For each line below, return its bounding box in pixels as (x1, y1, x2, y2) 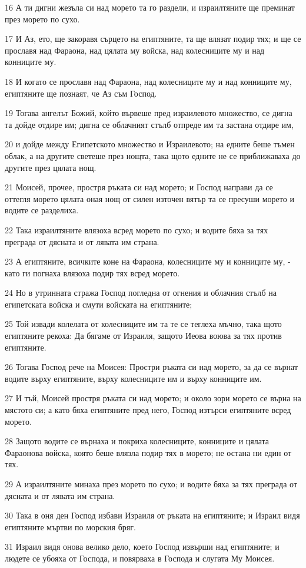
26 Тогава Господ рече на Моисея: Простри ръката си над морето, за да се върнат (5, 361, 298, 373)
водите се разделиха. (5, 204, 79, 216)
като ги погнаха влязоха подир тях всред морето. (5, 266, 180, 279)
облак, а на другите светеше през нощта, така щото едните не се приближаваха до (5, 149, 301, 161)
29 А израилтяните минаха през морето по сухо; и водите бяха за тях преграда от (5, 478, 298, 490)
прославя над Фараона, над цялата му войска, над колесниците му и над (5, 44, 265, 56)
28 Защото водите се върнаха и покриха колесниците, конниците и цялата (5, 435, 270, 447)
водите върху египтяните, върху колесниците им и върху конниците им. (5, 372, 262, 384)
